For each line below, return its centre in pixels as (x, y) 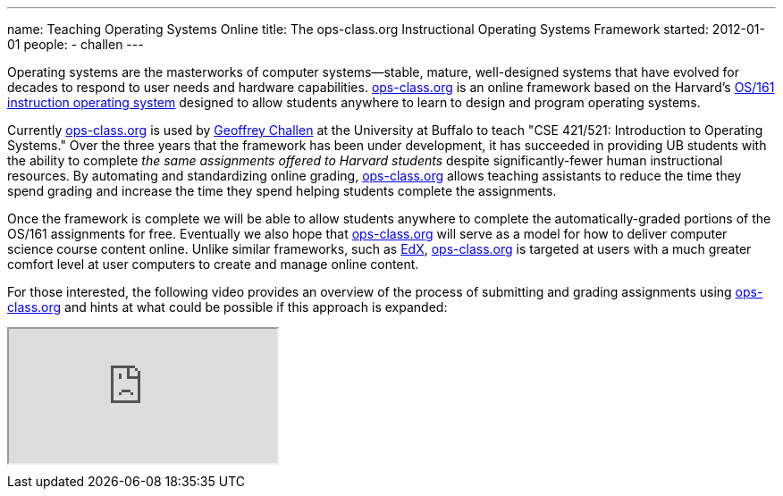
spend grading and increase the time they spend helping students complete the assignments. (282, 191)
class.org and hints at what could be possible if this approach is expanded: (227, 307)
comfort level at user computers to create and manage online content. (213, 264)
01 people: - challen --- (76, 44)
